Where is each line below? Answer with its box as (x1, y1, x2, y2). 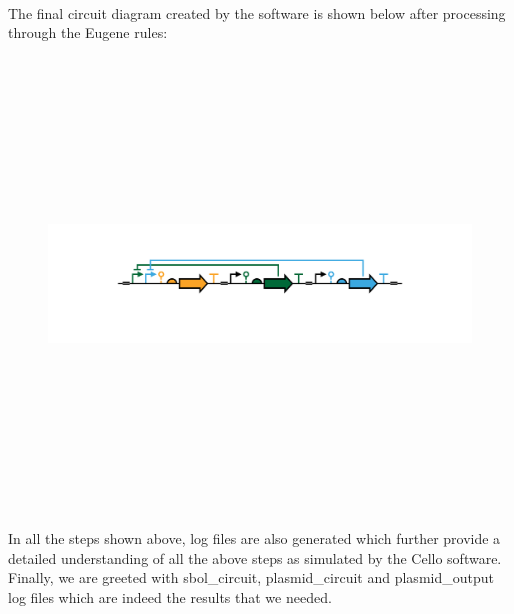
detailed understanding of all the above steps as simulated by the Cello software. (8, 547, 502, 568)
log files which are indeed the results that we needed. (8, 586, 332, 607)
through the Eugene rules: (8, 22, 168, 43)
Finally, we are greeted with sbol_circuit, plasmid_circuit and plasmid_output (8, 567, 494, 588)
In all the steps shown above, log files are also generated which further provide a (8, 527, 501, 548)
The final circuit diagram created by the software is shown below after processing (8, 2, 506, 23)
